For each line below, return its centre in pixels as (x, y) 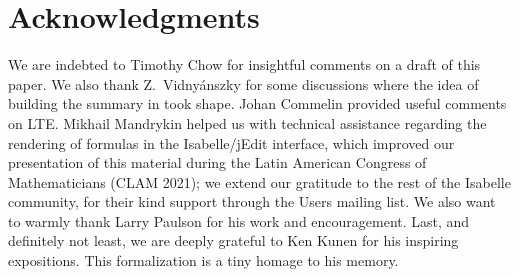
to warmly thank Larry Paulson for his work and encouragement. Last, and (239, 220)
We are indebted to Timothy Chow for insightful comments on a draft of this (244, 64)
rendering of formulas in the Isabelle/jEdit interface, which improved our (231, 142)
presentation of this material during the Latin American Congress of (217, 162)
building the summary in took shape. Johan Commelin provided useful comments (257, 103)
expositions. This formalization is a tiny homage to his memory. (203, 260)
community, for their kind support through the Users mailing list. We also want (252, 201)
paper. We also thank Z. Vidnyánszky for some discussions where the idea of (243, 83)
